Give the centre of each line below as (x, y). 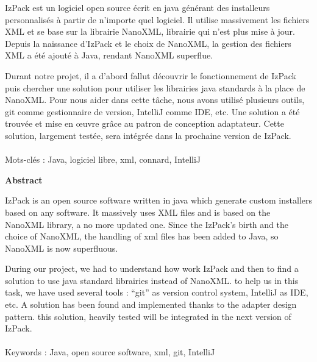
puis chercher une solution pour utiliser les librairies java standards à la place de (155, 87)
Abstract (24, 179)
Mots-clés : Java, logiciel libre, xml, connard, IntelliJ (103, 159)
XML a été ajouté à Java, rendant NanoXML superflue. (109, 55)
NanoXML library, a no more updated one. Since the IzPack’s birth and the (147, 224)
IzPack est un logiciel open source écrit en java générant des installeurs (137, 7)
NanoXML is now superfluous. (62, 248)
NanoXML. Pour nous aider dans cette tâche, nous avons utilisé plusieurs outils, (155, 100)
